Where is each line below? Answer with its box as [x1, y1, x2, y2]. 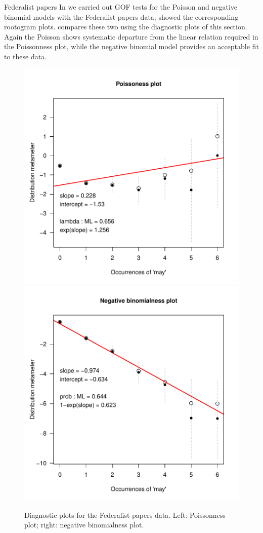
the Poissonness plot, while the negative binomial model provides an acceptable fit [4, 41, 259, 52]
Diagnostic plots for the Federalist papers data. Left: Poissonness [24, 509, 226, 520]
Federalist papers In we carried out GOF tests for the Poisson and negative [4, 2, 237, 12]
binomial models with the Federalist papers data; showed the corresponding [4, 11, 239, 22]
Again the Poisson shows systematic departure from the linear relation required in [4, 31, 258, 42]
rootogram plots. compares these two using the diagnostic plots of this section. [4, 21, 247, 32]
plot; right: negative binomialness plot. [24, 519, 144, 530]
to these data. [4, 51, 47, 61]
